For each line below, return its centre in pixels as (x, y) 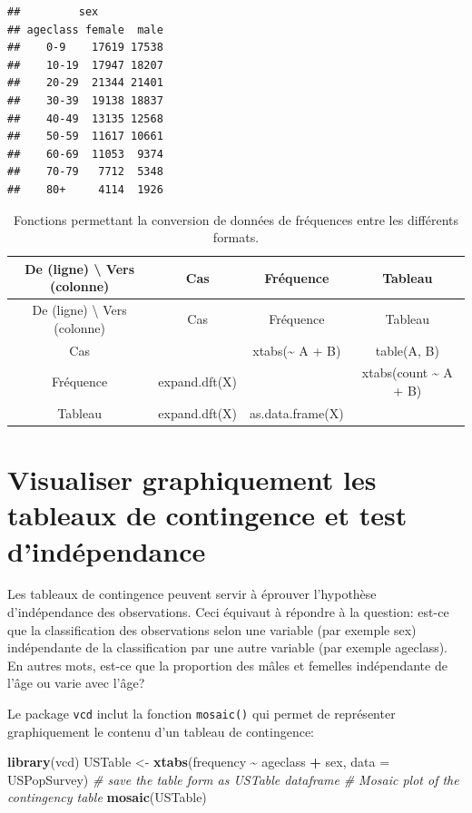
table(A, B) (407, 350)
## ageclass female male (85, 29)
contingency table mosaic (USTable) (107, 797)
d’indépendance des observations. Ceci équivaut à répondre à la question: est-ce (228, 612)
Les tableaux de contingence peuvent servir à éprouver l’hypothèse (192, 594)
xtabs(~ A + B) (297, 350)
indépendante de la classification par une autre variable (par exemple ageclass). (228, 647)
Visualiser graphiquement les (192, 480)
